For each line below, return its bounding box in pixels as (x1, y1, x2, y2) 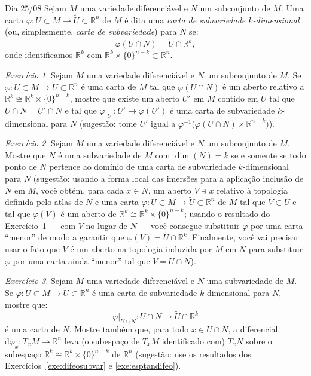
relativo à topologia (217, 184, 288, 196)
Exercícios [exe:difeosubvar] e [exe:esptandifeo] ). (5, 359, 181, 372)
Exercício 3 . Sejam (5, 274, 73, 287)
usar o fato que (5, 242, 60, 255)
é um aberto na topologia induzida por (70, 242, 212, 255)
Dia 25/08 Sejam (5, 2, 66, 14)
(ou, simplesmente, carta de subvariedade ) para (5, 25, 177, 38)
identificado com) (161, 334, 225, 347)
